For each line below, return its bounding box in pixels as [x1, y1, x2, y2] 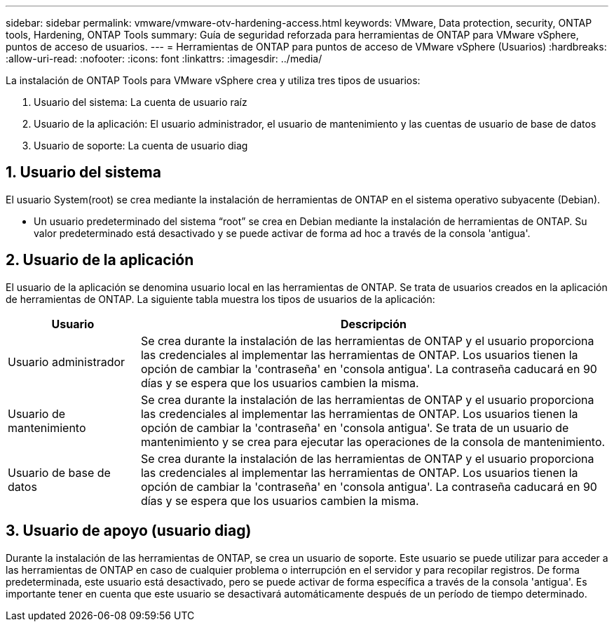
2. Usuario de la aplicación [6, 251, 194, 269]
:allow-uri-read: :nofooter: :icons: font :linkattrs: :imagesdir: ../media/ [6, 53, 322, 65]
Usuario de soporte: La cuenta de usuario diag [34, 140, 248, 151]
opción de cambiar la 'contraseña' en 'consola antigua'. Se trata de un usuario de [140, 420, 569, 435]
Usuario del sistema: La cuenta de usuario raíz [34, 96, 247, 108]
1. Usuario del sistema [6, 163, 161, 182]
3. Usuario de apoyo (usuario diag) [6, 522, 252, 540]
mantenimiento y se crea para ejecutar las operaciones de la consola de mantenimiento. [140, 434, 606, 449]
